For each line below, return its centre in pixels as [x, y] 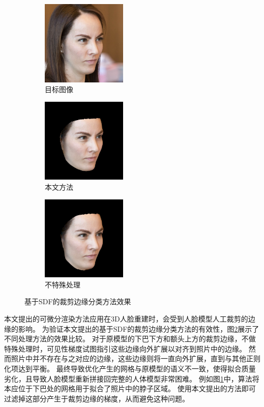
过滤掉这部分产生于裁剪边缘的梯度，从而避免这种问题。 [97, 398]
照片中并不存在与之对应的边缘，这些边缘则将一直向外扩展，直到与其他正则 [136, 358]
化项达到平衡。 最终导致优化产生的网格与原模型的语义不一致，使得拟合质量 [130, 368]
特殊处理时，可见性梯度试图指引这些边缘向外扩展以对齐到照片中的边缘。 [125, 348]
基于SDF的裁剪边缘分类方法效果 [78, 301]
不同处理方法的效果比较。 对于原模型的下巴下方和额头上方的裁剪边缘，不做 [130, 339]
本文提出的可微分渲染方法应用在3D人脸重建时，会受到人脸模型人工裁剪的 [126, 318]
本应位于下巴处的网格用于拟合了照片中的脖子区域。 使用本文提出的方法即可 [130, 388]
